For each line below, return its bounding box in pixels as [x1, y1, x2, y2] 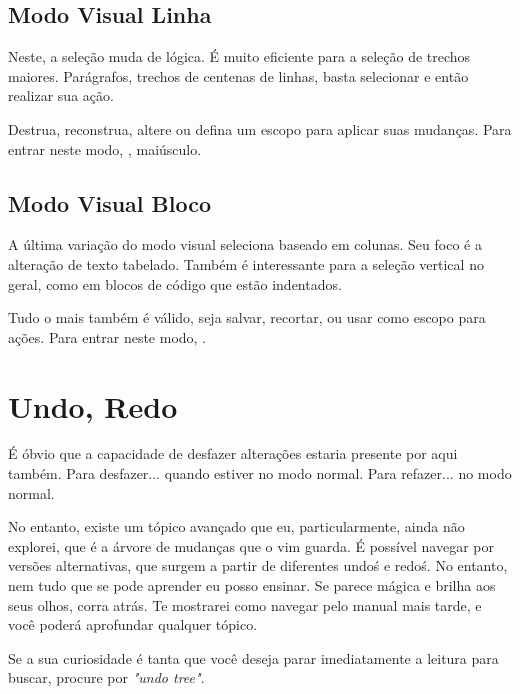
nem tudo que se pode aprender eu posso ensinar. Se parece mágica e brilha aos [8, 575, 496, 596]
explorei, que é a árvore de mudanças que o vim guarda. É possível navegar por [8, 535, 494, 556]
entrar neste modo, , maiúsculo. [8, 138, 202, 159]
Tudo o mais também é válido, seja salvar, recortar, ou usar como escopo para [8, 307, 486, 328]
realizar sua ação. [8, 85, 114, 106]
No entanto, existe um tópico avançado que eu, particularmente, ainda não [8, 516, 465, 537]
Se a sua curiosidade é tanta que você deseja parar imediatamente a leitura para [8, 647, 499, 668]
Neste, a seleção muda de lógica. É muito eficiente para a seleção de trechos [8, 46, 471, 67]
